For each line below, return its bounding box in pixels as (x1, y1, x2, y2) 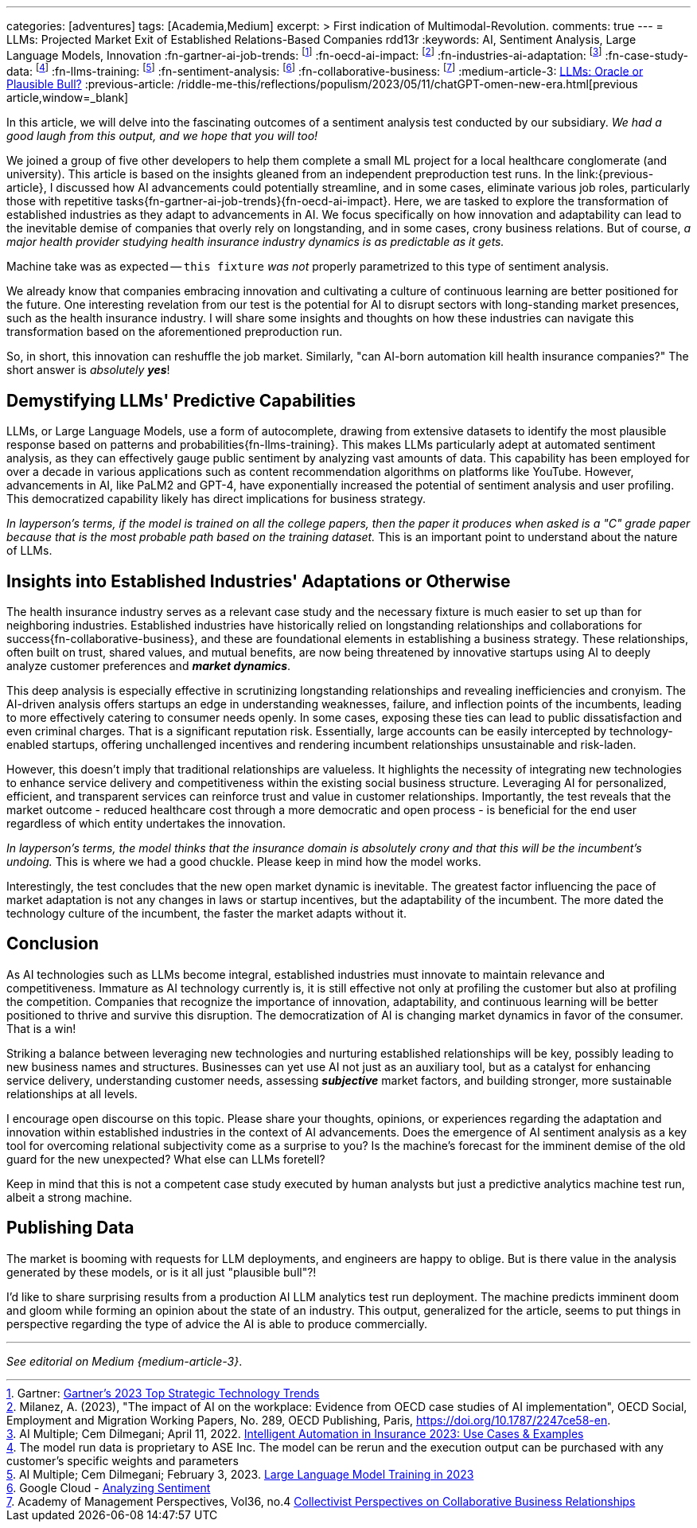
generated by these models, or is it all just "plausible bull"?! (6, 1265, 317, 1279)
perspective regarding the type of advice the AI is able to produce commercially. (6, 1316, 428, 1331)
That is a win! (6, 1021, 76, 1035)
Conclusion (6, 934, 99, 954)
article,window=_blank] (6, 91, 129, 105)
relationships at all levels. (6, 1086, 138, 1101)
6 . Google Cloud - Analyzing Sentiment (6, 1480, 211, 1495)
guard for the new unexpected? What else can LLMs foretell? (6, 1152, 325, 1166)
